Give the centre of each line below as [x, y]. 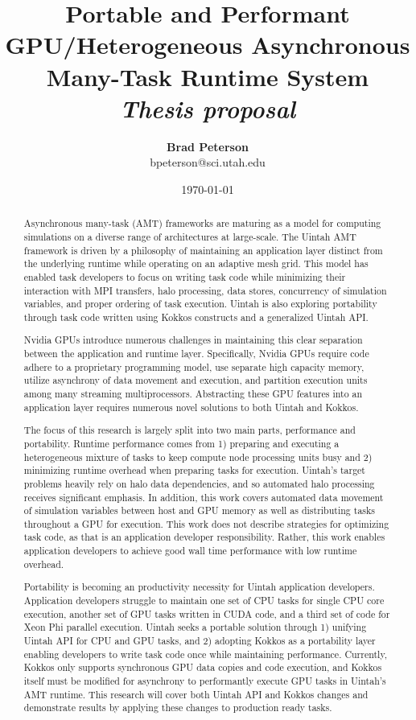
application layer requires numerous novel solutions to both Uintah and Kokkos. [191, 407]
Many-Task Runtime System [208, 76]
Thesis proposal [207, 108]
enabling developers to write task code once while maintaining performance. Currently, [205, 654]
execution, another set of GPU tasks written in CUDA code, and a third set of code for [207, 613]
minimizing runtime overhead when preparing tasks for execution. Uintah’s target [194, 470]
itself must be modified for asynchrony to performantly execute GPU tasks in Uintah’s [205, 680]
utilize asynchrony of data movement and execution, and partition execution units [196, 380]
